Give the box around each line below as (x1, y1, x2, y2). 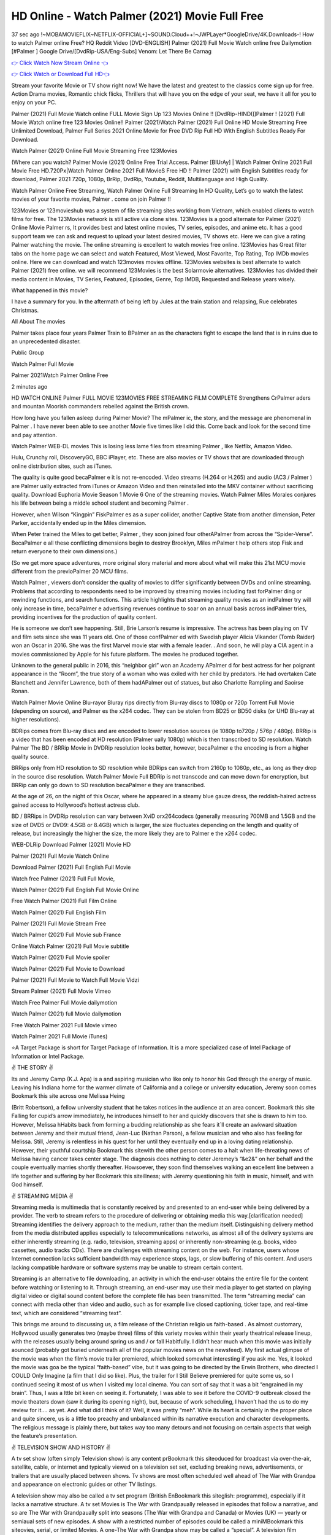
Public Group (11, 349, 45, 356)
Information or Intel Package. (11, 1052, 85, 1060)
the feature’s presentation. (11, 1432, 78, 1440)
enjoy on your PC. (11, 99, 57, 106)
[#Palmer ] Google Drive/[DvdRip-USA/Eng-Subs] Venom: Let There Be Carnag (11, 48, 211, 55)
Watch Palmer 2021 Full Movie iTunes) (11, 1033, 108, 1040)
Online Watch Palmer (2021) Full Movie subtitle (11, 942, 129, 950)
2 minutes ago (11, 383, 48, 390)
